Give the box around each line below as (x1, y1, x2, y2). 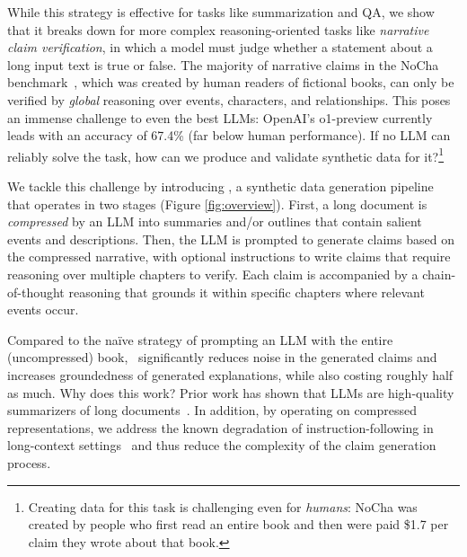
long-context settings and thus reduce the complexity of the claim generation (7, 436, 436, 455)
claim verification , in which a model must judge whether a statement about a (7, 38, 433, 57)
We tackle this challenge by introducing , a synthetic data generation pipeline (7, 177, 434, 195)
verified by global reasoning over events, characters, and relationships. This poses (7, 90, 451, 109)
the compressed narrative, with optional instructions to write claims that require (7, 247, 451, 266)
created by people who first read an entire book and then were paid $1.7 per (28, 515, 449, 534)
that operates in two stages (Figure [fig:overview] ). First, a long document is (7, 194, 427, 213)
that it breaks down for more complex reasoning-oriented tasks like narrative (7, 20, 429, 39)
